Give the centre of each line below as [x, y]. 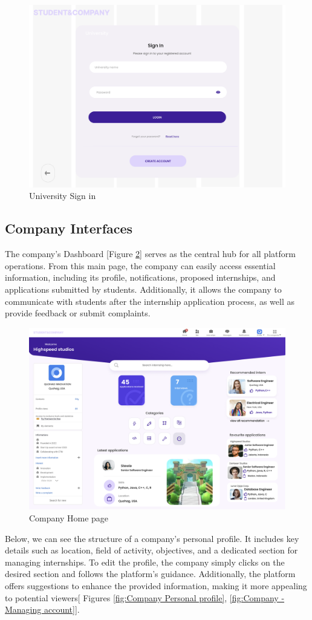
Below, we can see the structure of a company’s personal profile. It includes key [152, 538]
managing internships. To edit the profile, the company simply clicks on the [145, 562]
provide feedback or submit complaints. [78, 313]
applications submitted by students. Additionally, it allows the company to [143, 289]
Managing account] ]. [42, 609]
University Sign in [63, 196]
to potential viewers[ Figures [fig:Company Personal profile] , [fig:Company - [145, 597]
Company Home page [69, 518]
